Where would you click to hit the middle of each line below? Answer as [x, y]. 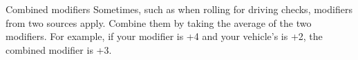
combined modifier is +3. [59, 49]
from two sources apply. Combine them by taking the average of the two [159, 22]
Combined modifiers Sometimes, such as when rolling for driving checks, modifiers [179, 9]
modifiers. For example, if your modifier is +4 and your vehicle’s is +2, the [164, 36]
